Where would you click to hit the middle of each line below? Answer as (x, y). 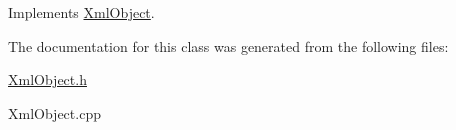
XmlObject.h (47, 79)
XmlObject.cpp (54, 112)
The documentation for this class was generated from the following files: (228, 45)
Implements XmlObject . (81, 12)
